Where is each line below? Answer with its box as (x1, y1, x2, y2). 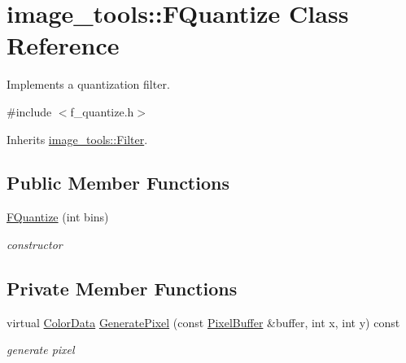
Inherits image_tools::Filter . (7, 130, 148, 147)
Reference (7, 28, 120, 62)
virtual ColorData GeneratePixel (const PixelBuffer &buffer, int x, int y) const (7, 313, 400, 330)
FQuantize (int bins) (7, 208, 109, 225)
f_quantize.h (70, 103, 134, 120)
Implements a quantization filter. (7, 76, 170, 93)
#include (7, 103, 52, 120)
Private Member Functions (7, 275, 238, 300)
